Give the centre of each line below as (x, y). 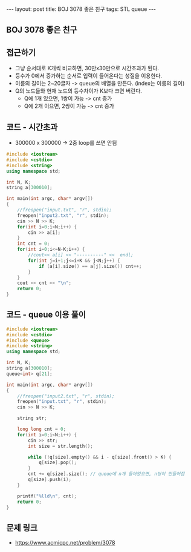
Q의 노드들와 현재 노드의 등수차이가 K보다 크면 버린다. (78, 91)
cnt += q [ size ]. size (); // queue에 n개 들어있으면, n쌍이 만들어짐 (106, 474)
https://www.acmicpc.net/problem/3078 (65, 543)
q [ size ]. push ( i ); (50, 480)
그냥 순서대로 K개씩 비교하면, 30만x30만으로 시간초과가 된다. (87, 68)
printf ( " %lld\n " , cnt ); (47, 496)
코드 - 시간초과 (32, 127)
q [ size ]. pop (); (58, 463)
